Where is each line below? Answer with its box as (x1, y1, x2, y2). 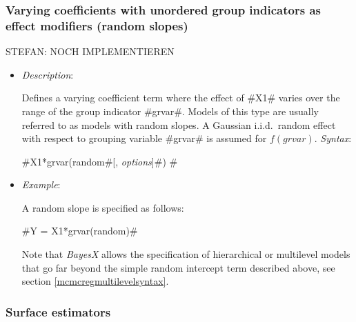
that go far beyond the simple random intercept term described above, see (21, 260, 335, 274)
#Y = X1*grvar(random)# (21, 223, 138, 238)
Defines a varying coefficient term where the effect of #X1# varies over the (21, 90, 340, 105)
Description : (21, 67, 74, 81)
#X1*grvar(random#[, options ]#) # (21, 154, 178, 168)
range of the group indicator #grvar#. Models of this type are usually (21, 103, 319, 118)
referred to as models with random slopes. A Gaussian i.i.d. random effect (21, 117, 336, 132)
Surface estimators (6, 303, 111, 320)
